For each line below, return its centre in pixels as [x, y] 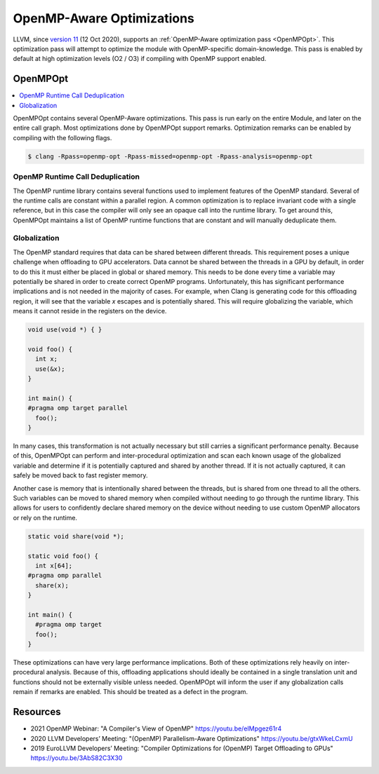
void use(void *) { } [65, 330]
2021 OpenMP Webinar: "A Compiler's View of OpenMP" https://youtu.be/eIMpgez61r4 [156, 728]
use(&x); [50, 369]
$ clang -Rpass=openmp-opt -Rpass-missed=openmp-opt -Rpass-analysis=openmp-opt [170, 156]
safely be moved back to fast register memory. [80, 475]
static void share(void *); [76, 536]
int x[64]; [54, 565]
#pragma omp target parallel [78, 408]
